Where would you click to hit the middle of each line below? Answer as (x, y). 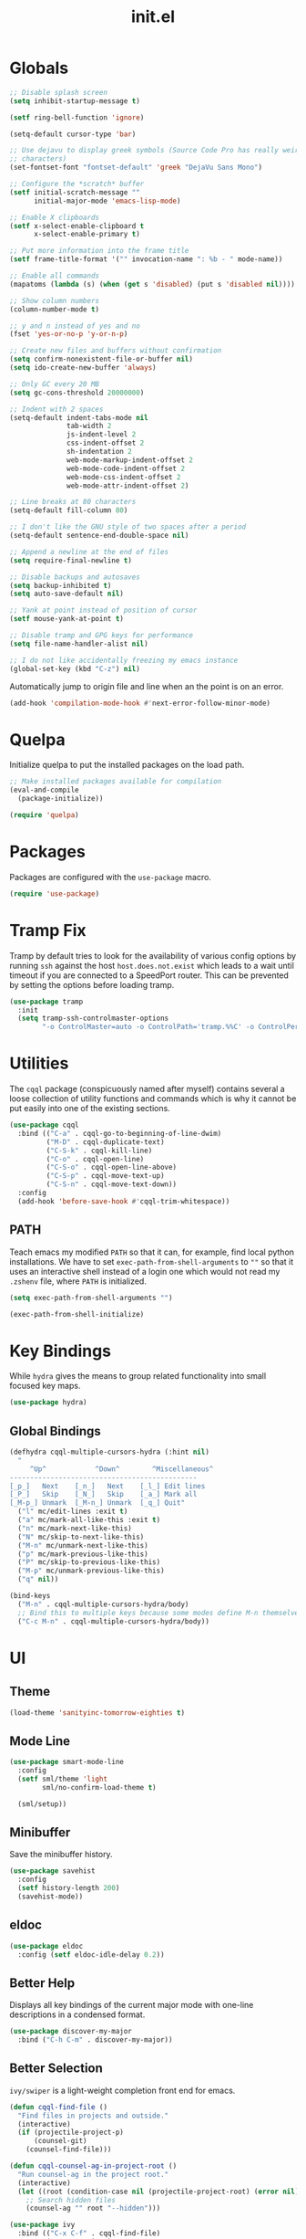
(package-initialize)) (61, 799)
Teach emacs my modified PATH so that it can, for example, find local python (152, 1252)
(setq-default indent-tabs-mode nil (79, 417)
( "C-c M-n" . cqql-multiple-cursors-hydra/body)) (113, 1621)
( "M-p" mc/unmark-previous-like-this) (92, 1571)
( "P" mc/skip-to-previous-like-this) (89, 1562)
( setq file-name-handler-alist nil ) (79, 644)
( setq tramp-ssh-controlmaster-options (93, 1019)
